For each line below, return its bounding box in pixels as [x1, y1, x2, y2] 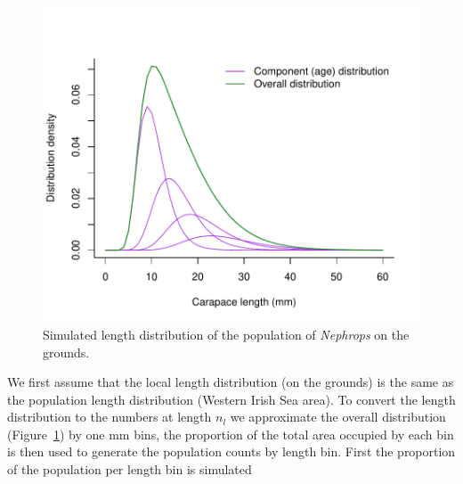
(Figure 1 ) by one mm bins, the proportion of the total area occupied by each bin [7, 424, 454, 443]
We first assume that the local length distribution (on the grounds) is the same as [7, 373, 454, 391]
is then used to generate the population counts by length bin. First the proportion [7, 442, 456, 461]
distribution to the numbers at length [7, 407, 212, 426]
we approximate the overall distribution [230, 407, 446, 426]
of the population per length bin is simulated [7, 460, 252, 479]
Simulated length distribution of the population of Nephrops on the [43, 324, 410, 343]
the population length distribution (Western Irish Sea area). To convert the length [7, 390, 456, 408]
